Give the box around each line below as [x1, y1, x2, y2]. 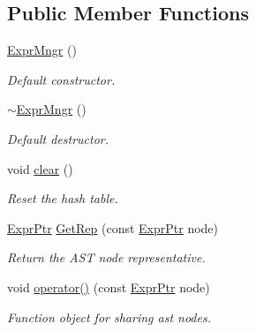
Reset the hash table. [7, 189, 118, 207]
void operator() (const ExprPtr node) [7, 277, 210, 296]
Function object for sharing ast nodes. [7, 307, 211, 326]
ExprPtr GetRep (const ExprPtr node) [7, 218, 219, 237]
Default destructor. [7, 129, 109, 147]
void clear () [7, 159, 73, 177]
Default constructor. [7, 70, 116, 88]
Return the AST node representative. [7, 248, 206, 267]
